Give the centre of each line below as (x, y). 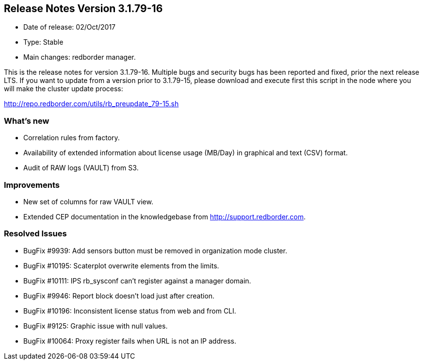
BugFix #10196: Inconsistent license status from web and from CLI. (130, 311)
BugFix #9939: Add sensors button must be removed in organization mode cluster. (155, 250)
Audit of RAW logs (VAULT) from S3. (81, 168)
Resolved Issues (35, 234)
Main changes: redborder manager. (80, 57)
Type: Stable (43, 42)
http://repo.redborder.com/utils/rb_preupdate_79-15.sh (91, 104)
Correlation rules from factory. (72, 138)
